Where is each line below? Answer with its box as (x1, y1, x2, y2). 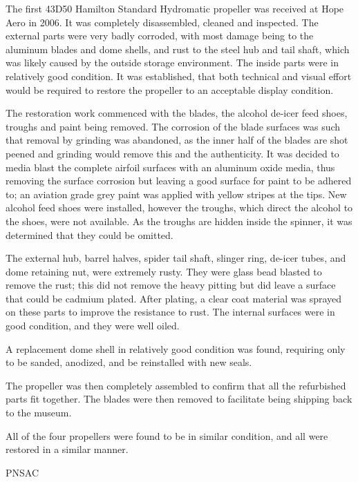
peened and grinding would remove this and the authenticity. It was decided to (6, 146, 339, 160)
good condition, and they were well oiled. (6, 318, 180, 333)
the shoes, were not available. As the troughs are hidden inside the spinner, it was (6, 213, 352, 228)
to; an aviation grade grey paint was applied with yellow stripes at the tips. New (6, 186, 347, 201)
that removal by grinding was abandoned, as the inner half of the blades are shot (6, 133, 348, 147)
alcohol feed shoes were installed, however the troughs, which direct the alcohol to (6, 200, 353, 215)
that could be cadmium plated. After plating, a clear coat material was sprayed (6, 291, 342, 305)
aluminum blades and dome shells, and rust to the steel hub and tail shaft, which (6, 41, 350, 56)
